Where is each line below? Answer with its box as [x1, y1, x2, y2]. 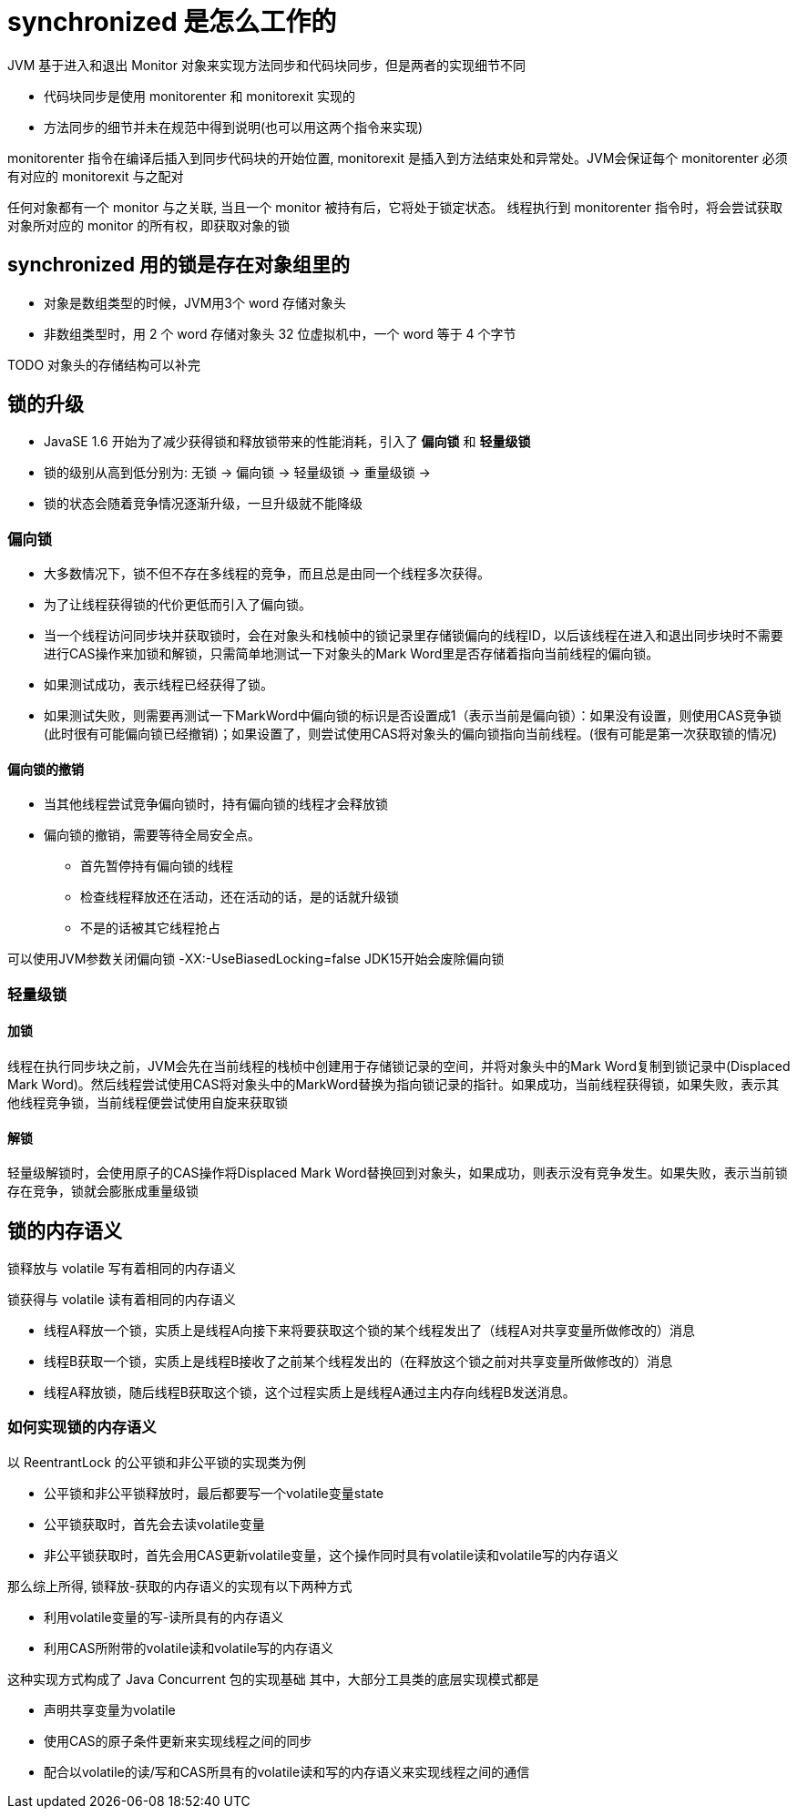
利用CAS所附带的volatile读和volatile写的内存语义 [44, 1639, 334, 1656]
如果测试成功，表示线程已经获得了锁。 [44, 677, 273, 693]
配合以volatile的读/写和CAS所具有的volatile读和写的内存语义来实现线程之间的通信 [44, 1763, 530, 1780]
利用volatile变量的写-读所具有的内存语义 [44, 1608, 284, 1625]
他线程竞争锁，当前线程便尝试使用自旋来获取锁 [7, 1095, 288, 1110]
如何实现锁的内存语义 [7, 1418, 157, 1437]
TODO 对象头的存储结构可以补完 [7, 356, 201, 372]
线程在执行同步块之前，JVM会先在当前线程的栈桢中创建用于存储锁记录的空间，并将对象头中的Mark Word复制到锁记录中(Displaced [7, 1058, 791, 1074]
